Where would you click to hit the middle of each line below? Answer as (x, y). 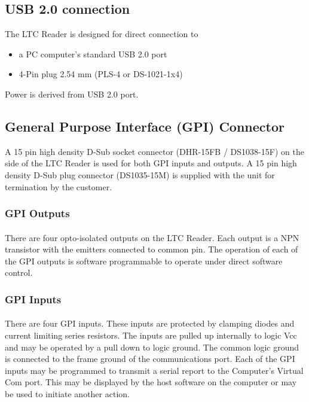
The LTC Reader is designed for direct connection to (102, 34)
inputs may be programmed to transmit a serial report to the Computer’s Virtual (154, 370)
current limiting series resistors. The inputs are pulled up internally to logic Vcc (151, 335)
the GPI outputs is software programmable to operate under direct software (144, 261)
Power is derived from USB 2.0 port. (72, 94)
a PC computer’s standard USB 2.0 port (93, 54)
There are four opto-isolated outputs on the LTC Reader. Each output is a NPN (152, 237)
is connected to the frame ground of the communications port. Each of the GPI (150, 359)
